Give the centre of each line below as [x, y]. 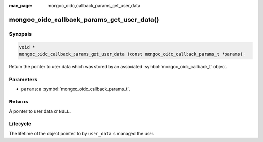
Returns [19, 101]
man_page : [21, 6]
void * [27, 47]
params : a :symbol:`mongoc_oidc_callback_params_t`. [75, 89]
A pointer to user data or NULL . [40, 111]
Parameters [23, 79]
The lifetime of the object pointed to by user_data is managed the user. [82, 134]
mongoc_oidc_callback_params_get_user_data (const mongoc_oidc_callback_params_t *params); [132, 54]
